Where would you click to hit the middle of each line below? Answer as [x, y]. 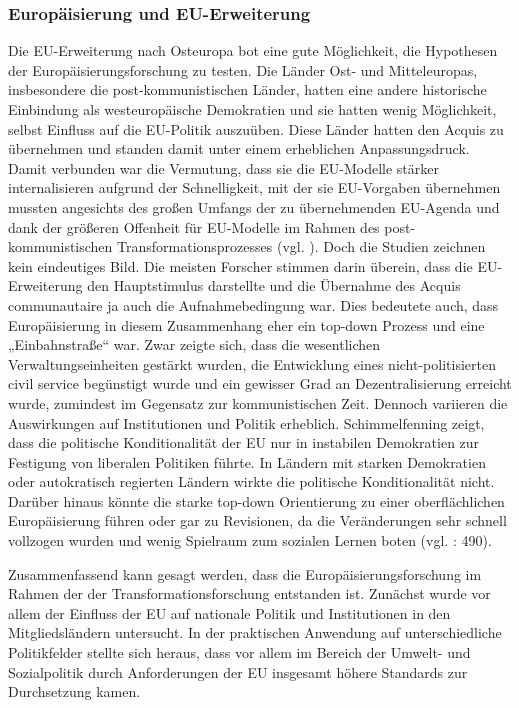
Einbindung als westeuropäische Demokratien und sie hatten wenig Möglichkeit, [252, 109]
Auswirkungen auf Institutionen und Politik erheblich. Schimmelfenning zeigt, [246, 422]
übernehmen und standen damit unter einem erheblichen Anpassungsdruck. [239, 148]
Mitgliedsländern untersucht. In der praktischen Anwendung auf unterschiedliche [255, 632]
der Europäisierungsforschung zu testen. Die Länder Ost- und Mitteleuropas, [243, 69]
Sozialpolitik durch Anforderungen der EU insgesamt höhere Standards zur [238, 671]
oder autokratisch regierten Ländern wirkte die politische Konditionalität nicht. [251, 481]
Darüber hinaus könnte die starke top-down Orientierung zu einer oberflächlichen [256, 500]
